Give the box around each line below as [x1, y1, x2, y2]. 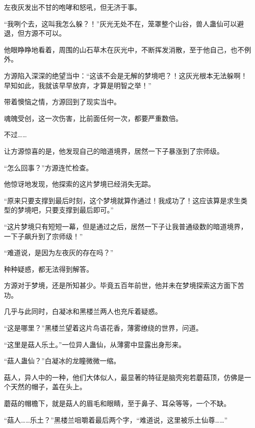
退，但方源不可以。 [4, 28, 66, 38]
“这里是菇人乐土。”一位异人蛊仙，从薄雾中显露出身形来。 [4, 339, 186, 349]
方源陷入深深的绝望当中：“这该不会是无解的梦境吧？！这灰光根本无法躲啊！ [4, 70, 248, 80]
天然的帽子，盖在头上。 [10, 381, 86, 392]
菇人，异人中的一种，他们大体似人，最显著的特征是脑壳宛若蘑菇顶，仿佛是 [4, 372, 244, 382]
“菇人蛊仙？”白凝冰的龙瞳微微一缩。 [4, 356, 121, 366]
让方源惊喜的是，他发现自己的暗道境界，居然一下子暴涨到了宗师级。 [4, 145, 224, 156]
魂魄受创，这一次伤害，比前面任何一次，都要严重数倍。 [4, 113, 182, 123]
